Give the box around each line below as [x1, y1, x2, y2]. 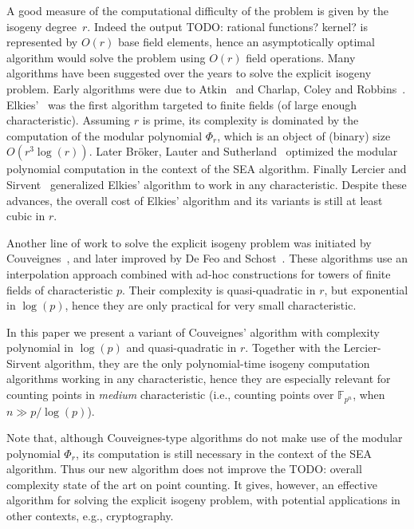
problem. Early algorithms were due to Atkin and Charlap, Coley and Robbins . [6, 80, 406, 97]
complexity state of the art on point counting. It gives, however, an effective [6, 476, 377, 492]
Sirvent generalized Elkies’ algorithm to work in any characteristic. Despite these [6, 176, 407, 192]
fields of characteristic [6, 281, 113, 298]
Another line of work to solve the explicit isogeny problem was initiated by [6, 234, 372, 251]
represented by [6, 34, 78, 50]
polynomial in [6, 339, 74, 356]
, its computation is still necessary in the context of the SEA [75, 444, 373, 461]
